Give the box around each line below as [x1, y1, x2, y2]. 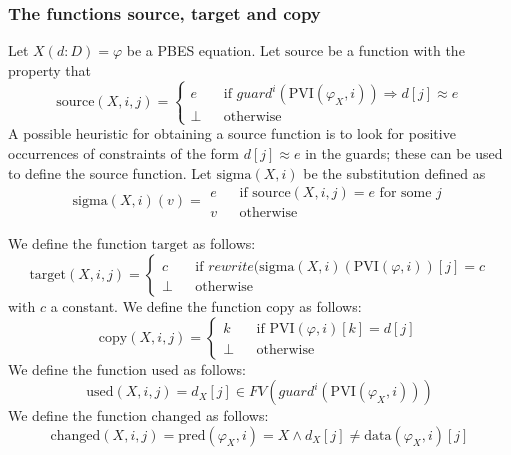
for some [379, 186, 432, 201]
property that [8, 59, 91, 80]
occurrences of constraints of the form [8, 143, 239, 164]
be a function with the [327, 40, 465, 61]
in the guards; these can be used [305, 143, 503, 164]
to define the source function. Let [8, 162, 212, 183]
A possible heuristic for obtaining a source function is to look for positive [8, 123, 456, 144]
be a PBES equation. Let [126, 40, 281, 61]
